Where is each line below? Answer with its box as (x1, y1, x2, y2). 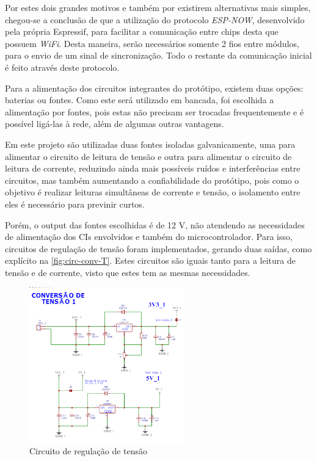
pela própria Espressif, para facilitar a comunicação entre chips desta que (5, 25, 279, 38)
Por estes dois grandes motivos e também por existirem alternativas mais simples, (5, 1, 311, 13)
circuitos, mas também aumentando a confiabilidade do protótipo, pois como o (5, 173, 299, 186)
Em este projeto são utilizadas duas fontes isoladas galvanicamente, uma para (5, 137, 296, 150)
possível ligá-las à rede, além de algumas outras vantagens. (5, 117, 224, 130)
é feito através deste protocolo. (5, 60, 120, 73)
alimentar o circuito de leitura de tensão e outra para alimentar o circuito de (5, 150, 292, 162)
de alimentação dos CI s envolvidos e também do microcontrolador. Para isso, (5, 230, 293, 243)
